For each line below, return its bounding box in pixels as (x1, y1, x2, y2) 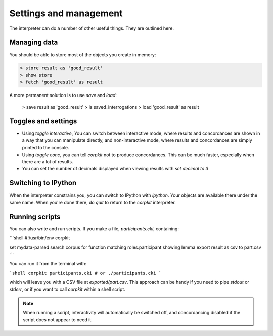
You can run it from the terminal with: (9, 261, 87, 267)
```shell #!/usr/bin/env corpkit (9, 235, 70, 241)
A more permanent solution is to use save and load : (9, 92, 117, 99)
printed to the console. (22, 145, 69, 151)
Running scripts (9, 212, 61, 221)
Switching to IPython (9, 179, 77, 187)
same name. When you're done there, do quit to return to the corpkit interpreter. (9, 199, 176, 205)
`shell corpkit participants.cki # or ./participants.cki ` (9, 270, 162, 276)
